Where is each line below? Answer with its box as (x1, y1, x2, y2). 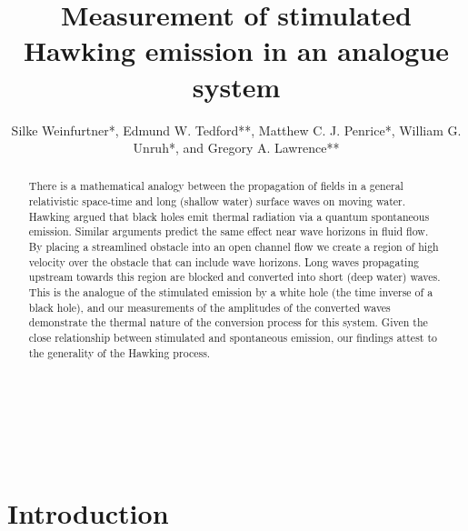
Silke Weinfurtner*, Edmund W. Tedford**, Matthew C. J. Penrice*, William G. (11, 120, 462, 139)
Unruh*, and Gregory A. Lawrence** (133, 138, 340, 157)
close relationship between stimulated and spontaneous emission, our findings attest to (28, 330, 437, 346)
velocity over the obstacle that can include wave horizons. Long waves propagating (28, 254, 419, 269)
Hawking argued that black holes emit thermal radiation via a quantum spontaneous (28, 208, 430, 224)
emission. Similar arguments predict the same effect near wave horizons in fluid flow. (28, 224, 429, 239)
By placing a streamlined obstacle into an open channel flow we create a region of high (28, 239, 439, 255)
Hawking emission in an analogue (23, 32, 450, 69)
